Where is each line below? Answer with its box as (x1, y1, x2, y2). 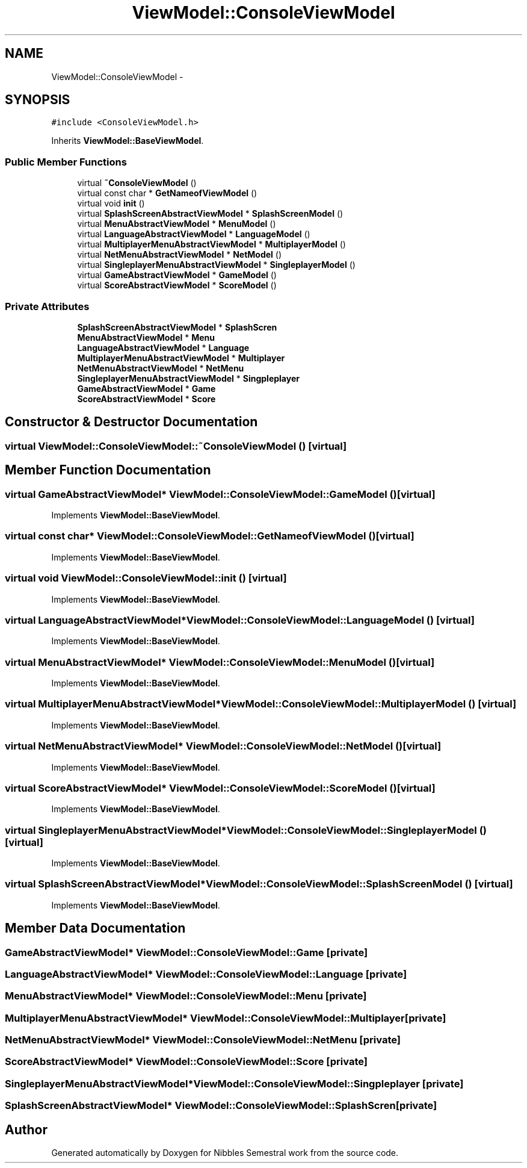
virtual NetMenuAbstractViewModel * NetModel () (77, 249, 282, 260)
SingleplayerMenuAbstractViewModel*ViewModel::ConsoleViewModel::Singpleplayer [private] (5, 1077, 464, 1090)
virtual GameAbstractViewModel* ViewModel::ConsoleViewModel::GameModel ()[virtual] (5, 488, 436, 500)
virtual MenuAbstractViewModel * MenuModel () (77, 219, 276, 229)
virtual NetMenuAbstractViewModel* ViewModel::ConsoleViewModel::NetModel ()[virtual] (5, 740, 442, 753)
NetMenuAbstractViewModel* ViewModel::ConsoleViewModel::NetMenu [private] (5, 1034, 401, 1046)
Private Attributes (5, 300, 90, 312)
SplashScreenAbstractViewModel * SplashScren (77, 322, 277, 332)
